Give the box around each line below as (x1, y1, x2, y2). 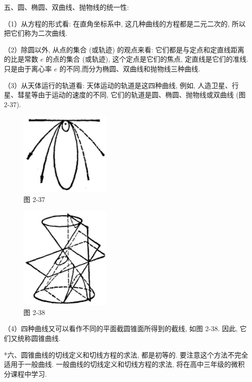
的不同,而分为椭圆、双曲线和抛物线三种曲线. (59, 63, 200, 73)
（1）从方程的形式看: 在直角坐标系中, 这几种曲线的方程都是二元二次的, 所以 (4, 18, 246, 28)
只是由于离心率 (4, 63, 52, 73)
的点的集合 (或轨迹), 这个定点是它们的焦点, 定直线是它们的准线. (45, 54, 249, 64)
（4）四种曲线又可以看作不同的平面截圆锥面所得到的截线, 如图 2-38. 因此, (4, 323, 238, 334)
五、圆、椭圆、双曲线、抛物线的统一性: (4, 2, 129, 12)
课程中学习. (10, 368, 47, 379)
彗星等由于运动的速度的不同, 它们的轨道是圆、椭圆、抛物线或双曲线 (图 (17, 90, 246, 100)
